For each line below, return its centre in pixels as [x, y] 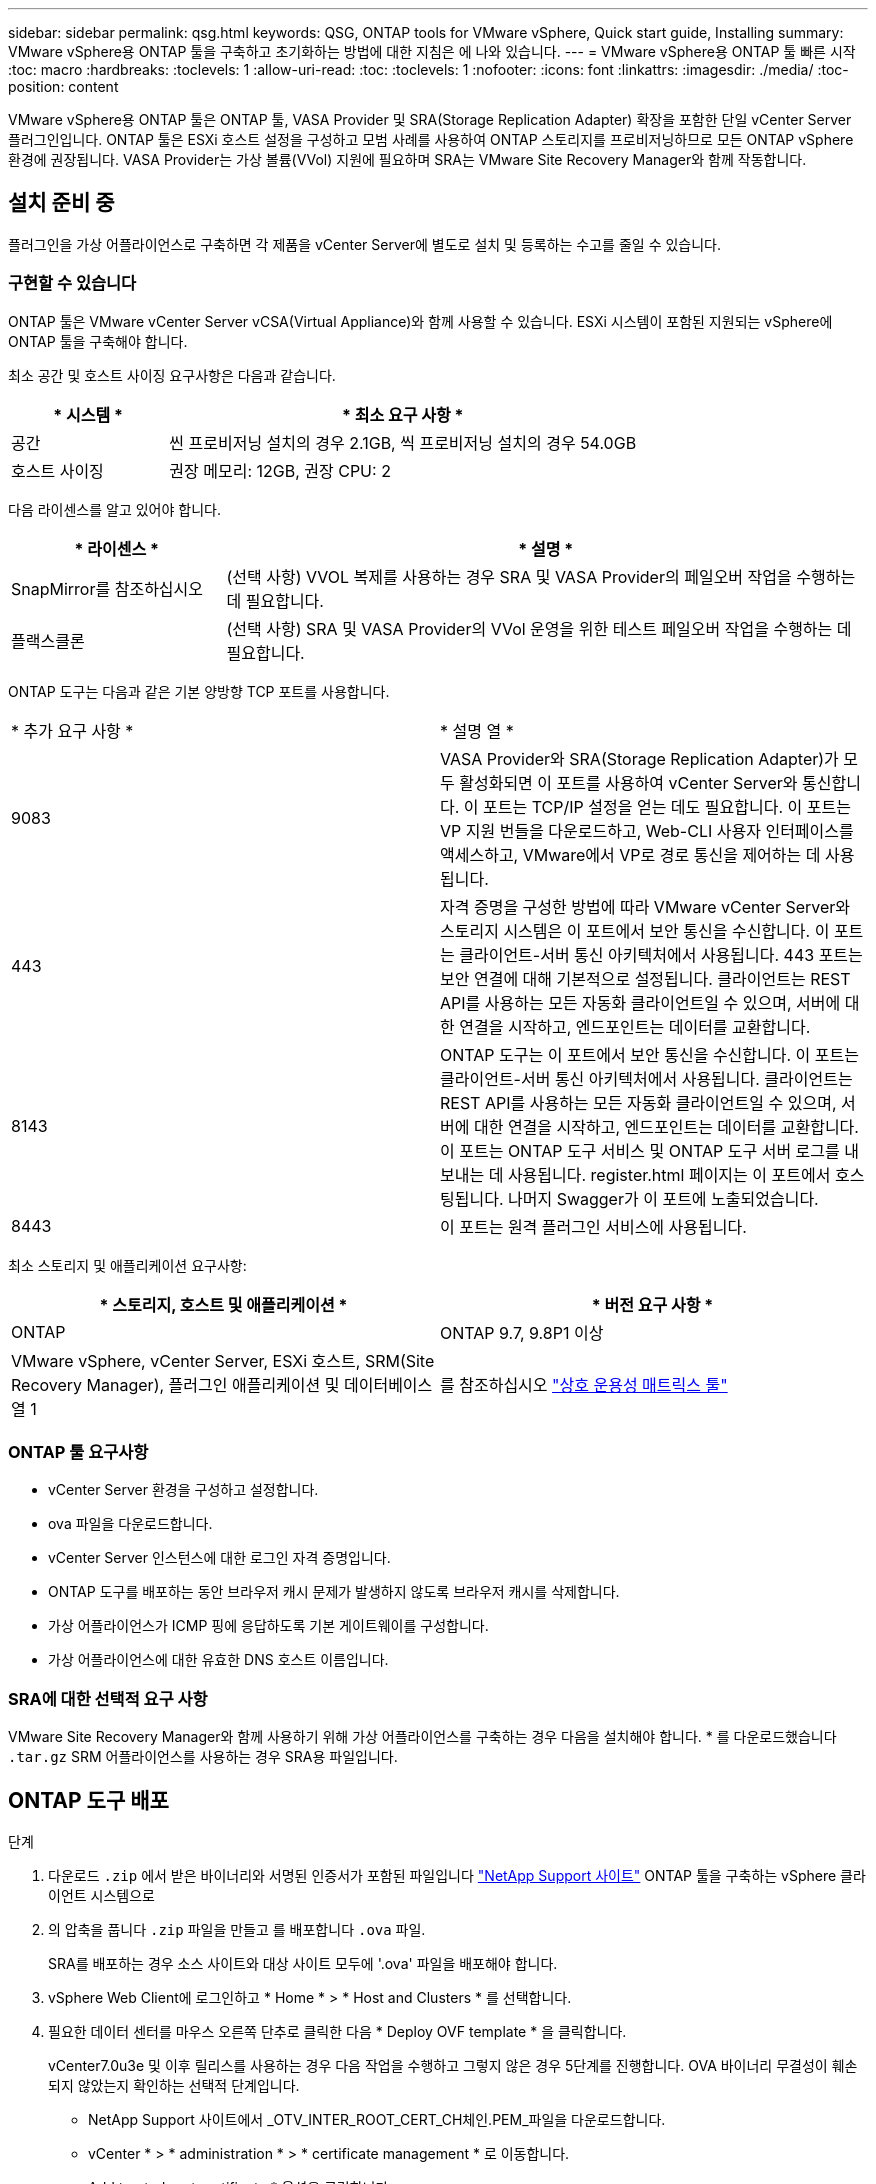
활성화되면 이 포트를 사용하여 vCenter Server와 [628, 782]
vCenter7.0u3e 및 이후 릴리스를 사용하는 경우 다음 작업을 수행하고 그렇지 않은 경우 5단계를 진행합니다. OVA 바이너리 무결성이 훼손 [453, 2065]
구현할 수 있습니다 [72, 283]
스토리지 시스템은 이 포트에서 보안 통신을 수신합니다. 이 [635, 930]
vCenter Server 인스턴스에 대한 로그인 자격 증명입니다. [219, 1558]
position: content [63, 86]
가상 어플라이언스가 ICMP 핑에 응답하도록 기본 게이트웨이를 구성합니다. [268, 1626]
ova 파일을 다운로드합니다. [130, 1524]
